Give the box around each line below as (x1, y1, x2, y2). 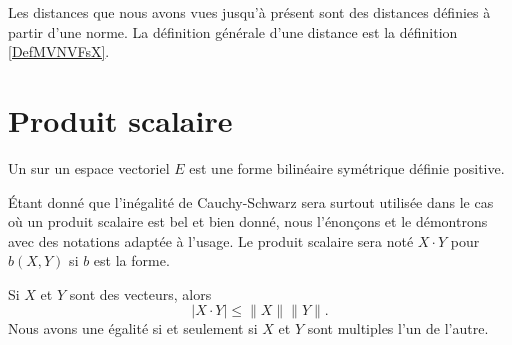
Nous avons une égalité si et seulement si (8, 318, 258, 339)
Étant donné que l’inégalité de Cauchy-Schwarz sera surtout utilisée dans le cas (8, 191, 494, 212)
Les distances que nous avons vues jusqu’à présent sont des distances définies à (8, 2, 491, 22)
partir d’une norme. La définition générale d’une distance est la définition (8, 21, 458, 42)
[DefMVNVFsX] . (8, 41, 110, 62)
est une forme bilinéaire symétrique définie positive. (189, 157, 505, 178)
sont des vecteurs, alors (69, 283, 212, 304)
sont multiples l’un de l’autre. (307, 318, 489, 339)
